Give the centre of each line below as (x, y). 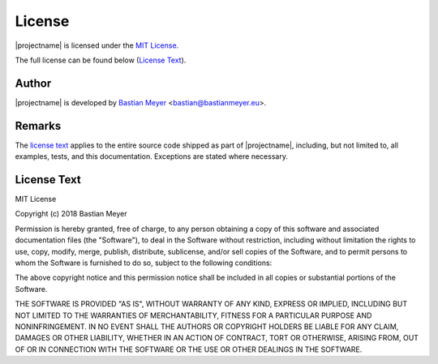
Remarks (38, 126)
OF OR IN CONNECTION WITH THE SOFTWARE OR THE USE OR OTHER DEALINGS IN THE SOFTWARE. (189, 349)
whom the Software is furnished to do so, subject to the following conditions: (144, 263)
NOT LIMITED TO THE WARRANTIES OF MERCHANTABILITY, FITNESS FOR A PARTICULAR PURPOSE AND (193, 315)
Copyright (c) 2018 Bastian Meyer (71, 214)
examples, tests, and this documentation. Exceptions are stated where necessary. (151, 156)
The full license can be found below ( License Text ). (101, 60)
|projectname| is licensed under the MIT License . (97, 45)
